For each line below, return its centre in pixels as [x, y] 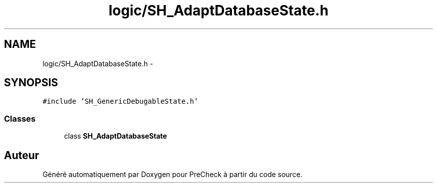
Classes [20, 118]
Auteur [22, 155]
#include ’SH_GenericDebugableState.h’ [120, 101]
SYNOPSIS [31, 83]
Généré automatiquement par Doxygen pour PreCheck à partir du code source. [173, 175]
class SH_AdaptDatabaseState [115, 136]
